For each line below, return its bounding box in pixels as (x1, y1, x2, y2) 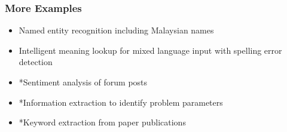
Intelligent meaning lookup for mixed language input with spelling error (19, 44, 282, 56)
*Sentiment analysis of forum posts (19, 76, 148, 88)
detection (19, 56, 53, 68)
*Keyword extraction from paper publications (19, 116, 186, 128)
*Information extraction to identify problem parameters (19, 96, 223, 108)
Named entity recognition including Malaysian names (19, 24, 214, 36)
